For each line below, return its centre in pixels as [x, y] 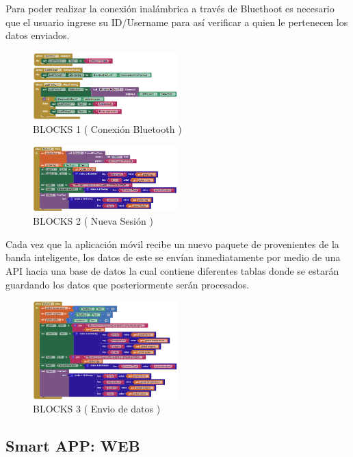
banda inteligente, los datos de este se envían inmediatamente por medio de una [173, 257]
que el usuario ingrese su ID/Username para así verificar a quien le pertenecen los [177, 22]
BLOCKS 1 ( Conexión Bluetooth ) [107, 129]
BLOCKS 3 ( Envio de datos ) [97, 409]
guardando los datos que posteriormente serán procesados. [128, 284]
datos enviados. [38, 35]
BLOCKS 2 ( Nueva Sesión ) [93, 221]
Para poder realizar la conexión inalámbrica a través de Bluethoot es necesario [170, 8]
